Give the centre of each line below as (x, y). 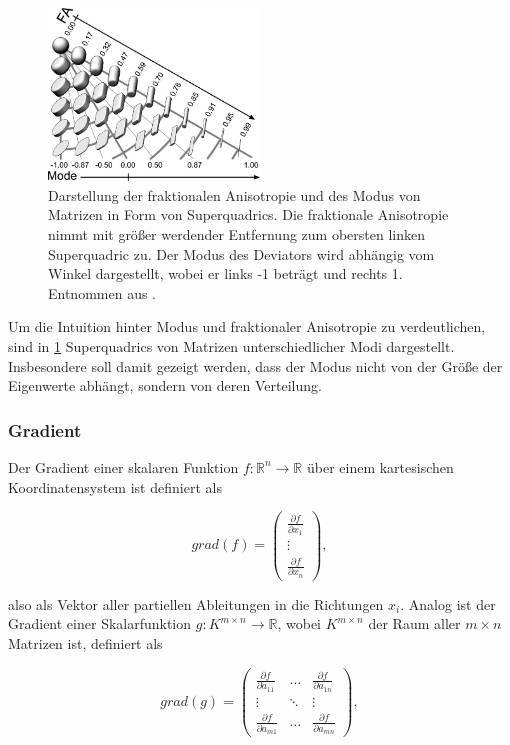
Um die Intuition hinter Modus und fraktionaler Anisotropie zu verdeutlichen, (247, 326)
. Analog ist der (448, 603)
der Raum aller (414, 623)
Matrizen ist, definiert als (85, 642)
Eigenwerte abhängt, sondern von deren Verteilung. (165, 385)
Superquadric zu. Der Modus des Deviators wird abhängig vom (241, 253)
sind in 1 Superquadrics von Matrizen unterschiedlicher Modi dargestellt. (231, 345)
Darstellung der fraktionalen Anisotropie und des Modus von (234, 194)
